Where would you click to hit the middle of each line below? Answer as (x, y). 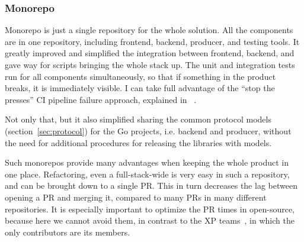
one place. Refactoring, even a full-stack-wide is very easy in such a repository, (147, 174)
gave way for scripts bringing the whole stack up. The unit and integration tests (150, 64)
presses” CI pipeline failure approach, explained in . (101, 99)
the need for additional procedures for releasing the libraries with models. (138, 142)
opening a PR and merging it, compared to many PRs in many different (136, 197)
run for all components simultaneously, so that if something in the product (140, 76)
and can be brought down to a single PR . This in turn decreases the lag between (151, 185)
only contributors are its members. (68, 232)
